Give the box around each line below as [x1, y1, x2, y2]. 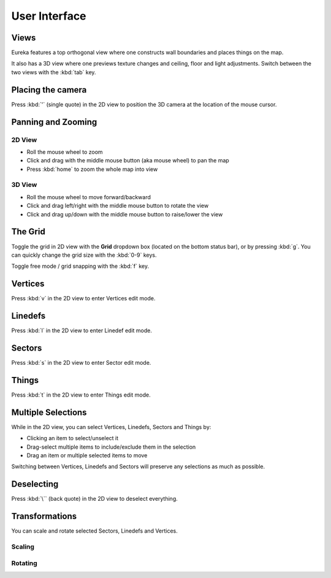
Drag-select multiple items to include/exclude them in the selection [26, 443, 196, 451]
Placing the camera [11, 85, 87, 95]
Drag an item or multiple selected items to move [26, 452, 148, 459]
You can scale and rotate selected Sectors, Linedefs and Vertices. [11, 527, 178, 534]
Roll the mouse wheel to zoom [26, 148, 104, 156]
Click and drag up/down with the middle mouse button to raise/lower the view [26, 210, 223, 218]
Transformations [11, 511, 77, 522]
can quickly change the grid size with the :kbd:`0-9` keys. [11, 251, 157, 259]
